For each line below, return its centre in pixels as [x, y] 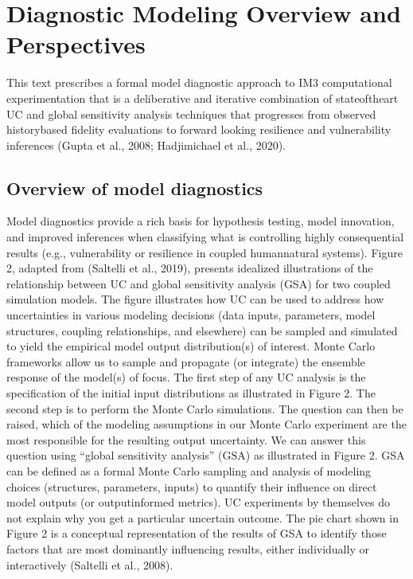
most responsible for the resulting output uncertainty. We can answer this [186, 439]
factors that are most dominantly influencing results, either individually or [188, 548]
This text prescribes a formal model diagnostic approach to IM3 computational [199, 82]
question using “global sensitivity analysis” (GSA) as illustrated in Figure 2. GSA [206, 455]
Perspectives [76, 44]
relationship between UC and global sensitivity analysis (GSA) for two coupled [199, 283]
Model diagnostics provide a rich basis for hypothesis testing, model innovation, [201, 221]
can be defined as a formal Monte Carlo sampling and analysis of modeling [189, 470]
